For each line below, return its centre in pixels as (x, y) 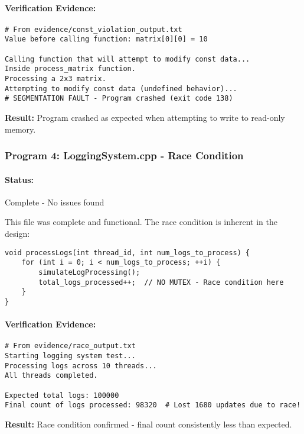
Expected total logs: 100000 (62, 395)
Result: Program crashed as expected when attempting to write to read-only (145, 118)
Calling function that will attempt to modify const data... (128, 59)
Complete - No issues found (55, 202)
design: (17, 234)
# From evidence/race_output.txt (70, 346)
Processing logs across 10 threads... (81, 366)
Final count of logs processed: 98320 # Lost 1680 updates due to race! (153, 405)
